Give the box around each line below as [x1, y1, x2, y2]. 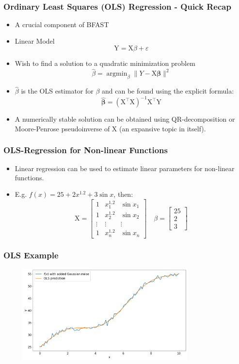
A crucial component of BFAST [15, 19, 109, 30]
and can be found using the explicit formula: [102, 86, 234, 96]
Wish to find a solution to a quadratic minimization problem [15, 58, 195, 68]
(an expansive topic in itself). [119, 123, 206, 133]
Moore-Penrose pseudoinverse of [15, 123, 110, 133]
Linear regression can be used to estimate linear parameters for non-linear [15, 163, 235, 173]
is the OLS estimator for [21, 86, 94, 96]
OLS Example [3, 249, 59, 261]
